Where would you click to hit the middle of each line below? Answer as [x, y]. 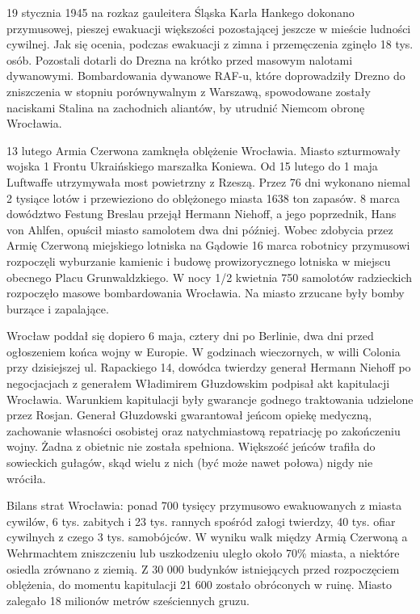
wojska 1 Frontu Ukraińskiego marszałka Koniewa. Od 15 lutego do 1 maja [192, 166]
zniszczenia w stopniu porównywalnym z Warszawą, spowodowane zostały [189, 91]
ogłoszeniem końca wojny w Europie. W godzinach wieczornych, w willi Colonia [204, 351]
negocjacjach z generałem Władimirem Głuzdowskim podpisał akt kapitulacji [198, 383]
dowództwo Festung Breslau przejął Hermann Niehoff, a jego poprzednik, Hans [202, 214]
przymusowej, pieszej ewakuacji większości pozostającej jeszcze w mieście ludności [209, 28]
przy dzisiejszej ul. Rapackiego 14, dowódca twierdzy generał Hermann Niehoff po [209, 367]
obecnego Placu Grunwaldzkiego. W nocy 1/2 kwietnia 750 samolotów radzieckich [210, 277]
